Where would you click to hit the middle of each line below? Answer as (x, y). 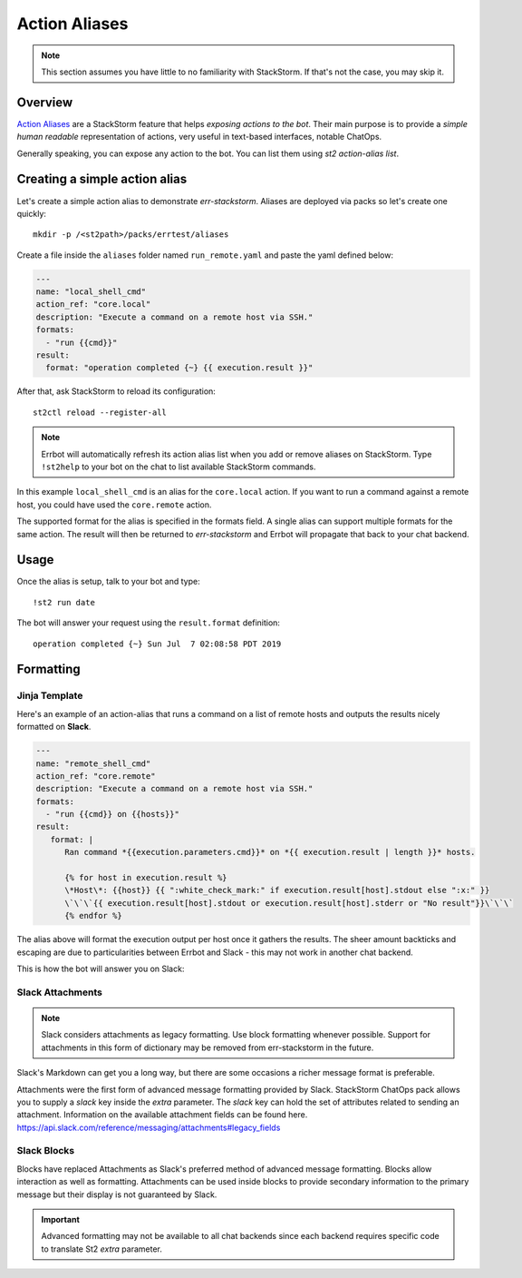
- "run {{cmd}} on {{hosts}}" (113, 814)
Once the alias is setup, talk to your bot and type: (108, 582)
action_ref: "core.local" (93, 305)
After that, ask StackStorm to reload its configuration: (116, 391)
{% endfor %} (93, 916)
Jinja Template (50, 696)
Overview (45, 102)
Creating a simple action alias (102, 179)
